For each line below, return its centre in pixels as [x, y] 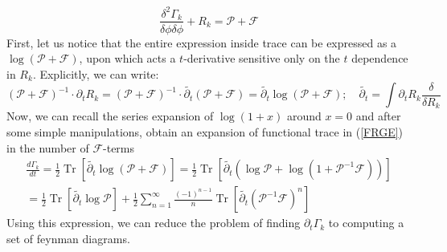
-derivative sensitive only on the [262, 58]
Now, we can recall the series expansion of [110, 116]
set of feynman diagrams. [68, 238]
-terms [119, 147]
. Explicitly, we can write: [96, 73]
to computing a [366, 223]
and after [378, 116]
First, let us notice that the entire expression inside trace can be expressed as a [202, 42]
